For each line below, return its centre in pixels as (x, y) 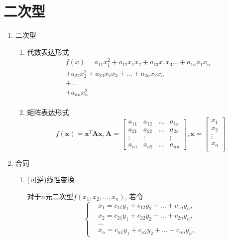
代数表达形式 (48, 52)
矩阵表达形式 (48, 112)
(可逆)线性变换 (51, 180)
